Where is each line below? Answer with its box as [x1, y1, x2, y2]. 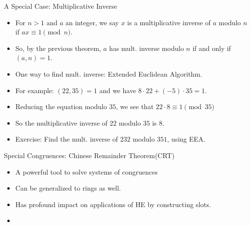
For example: [15, 85, 54, 95]
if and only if [192, 43, 231, 53]
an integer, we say [65, 17, 119, 27]
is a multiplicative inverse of [127, 17, 211, 27]
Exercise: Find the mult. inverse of [15, 134, 118, 144]
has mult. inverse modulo [109, 43, 184, 53]
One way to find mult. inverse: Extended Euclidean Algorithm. [15, 68, 202, 79]
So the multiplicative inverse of [15, 117, 108, 128]
